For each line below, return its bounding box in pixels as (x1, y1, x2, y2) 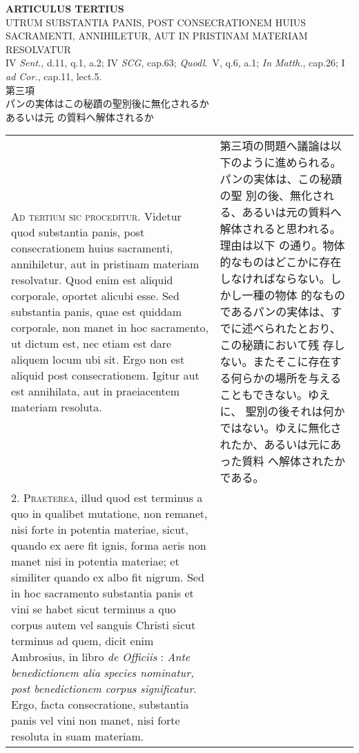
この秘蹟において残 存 (220, 337, 334, 353)
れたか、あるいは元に (220, 436, 331, 453)
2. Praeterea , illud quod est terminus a (11, 490, 203, 506)
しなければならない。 (220, 270, 331, 287)
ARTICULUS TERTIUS (6, 1, 124, 15)
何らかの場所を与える (231, 370, 342, 387)
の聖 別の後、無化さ (220, 187, 323, 204)
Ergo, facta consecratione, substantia (11, 696, 189, 713)
